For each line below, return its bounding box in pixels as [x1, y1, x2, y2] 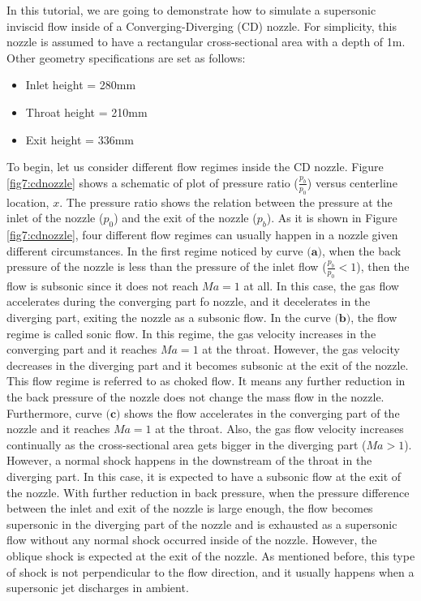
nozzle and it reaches [6, 420, 110, 437]
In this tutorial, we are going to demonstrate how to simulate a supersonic [6, 2, 376, 18]
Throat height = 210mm [25, 103, 148, 120]
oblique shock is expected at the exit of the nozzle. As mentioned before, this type [6, 547, 415, 564]
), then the [356, 258, 410, 275]
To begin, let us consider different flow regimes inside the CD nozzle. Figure [6, 158, 384, 175]
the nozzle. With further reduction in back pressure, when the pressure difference [6, 483, 410, 500]
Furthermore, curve [6, 404, 102, 421]
